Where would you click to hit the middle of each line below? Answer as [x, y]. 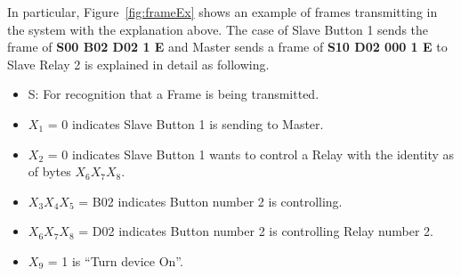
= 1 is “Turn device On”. [115, 260]
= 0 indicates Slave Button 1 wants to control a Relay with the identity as [251, 154]
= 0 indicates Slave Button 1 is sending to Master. [186, 123]
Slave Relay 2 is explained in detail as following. [138, 64]
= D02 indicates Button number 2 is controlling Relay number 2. [256, 231]
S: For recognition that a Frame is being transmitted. [174, 94]
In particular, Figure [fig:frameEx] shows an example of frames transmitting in [222, 12]
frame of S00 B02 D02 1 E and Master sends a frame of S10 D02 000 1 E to [227, 47]
